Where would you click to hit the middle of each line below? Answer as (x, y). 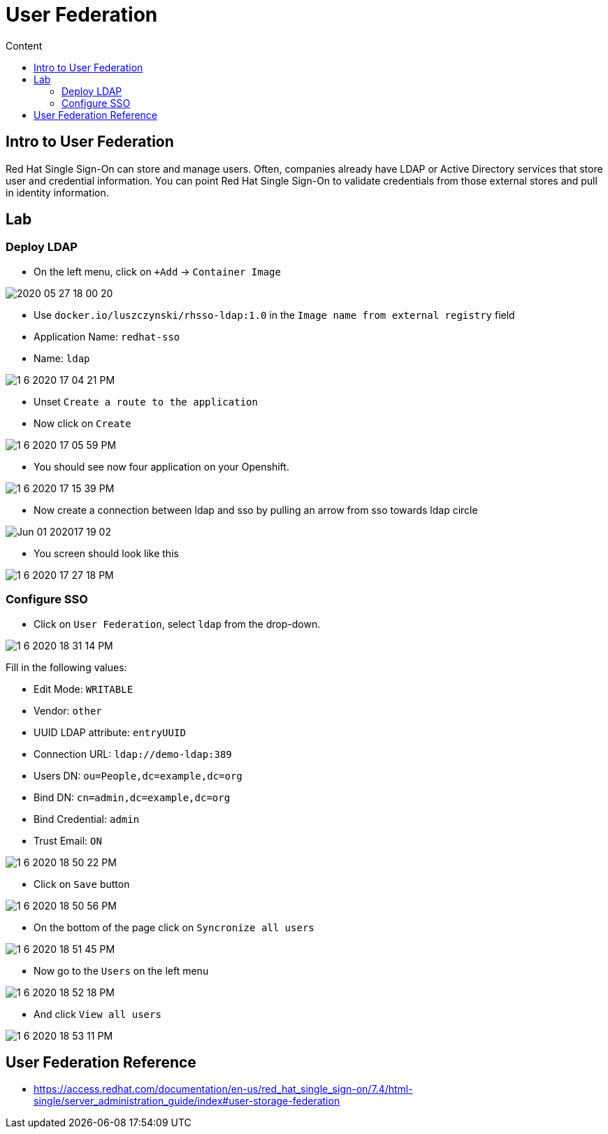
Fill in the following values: (66, 667)
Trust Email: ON (68, 840)
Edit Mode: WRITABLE (84, 689)
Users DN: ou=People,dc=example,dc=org (138, 775)
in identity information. (57, 192)
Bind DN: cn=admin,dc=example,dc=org (132, 797)
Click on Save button (82, 884)
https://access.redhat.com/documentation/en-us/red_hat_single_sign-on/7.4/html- (223, 1089)
